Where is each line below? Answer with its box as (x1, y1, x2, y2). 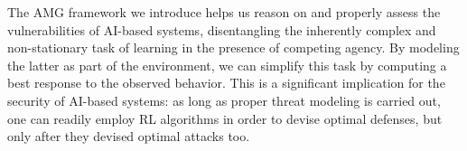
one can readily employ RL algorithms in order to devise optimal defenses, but (7, 109, 443, 127)
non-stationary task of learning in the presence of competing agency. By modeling (7, 38, 460, 57)
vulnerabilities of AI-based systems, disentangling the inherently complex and (7, 20, 436, 39)
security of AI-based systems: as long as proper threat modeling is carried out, (7, 90, 441, 109)
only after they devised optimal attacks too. (7, 127, 250, 146)
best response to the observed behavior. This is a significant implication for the (7, 73, 445, 92)
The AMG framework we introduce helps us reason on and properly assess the (7, 3, 441, 21)
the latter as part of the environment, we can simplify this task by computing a (7, 55, 447, 74)
